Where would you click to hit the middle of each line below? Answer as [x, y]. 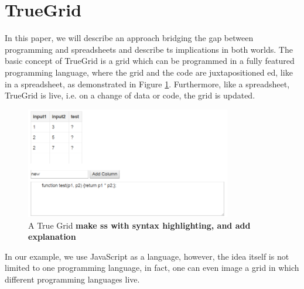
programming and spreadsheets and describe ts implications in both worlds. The [149, 49]
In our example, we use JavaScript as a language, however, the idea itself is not [147, 256]
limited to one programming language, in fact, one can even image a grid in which [152, 268]
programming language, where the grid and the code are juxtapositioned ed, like [149, 72]
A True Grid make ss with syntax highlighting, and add [139, 225]
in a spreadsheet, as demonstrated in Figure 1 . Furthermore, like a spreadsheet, [147, 84]
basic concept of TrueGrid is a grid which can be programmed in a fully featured [150, 61]
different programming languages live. [72, 279]
